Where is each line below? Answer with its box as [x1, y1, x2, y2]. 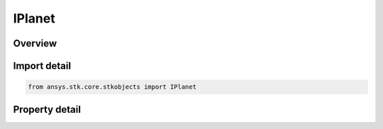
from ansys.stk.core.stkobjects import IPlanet [28, 83, 196, 91]
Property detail [13, 103, 82, 116]
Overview [13, 37, 57, 49]
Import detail [13, 60, 71, 72]
